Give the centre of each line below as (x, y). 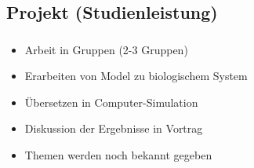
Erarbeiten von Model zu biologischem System (136, 76)
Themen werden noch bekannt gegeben (118, 155)
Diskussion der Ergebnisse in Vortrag (114, 128)
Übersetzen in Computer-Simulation (111, 102)
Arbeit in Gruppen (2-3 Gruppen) (106, 49)
